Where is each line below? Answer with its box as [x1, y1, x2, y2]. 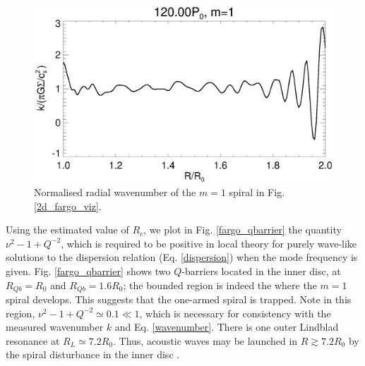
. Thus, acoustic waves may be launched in [112, 333, 298, 348]
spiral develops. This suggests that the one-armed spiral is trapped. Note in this [6, 292, 352, 307]
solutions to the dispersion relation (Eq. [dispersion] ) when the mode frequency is [6, 250, 358, 264]
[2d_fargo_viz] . [34, 198, 102, 213]
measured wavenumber [6, 319, 104, 334]
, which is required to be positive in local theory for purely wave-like [61, 236, 357, 250]
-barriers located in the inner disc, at [181, 264, 341, 279]
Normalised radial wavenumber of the [34, 185, 196, 200]
